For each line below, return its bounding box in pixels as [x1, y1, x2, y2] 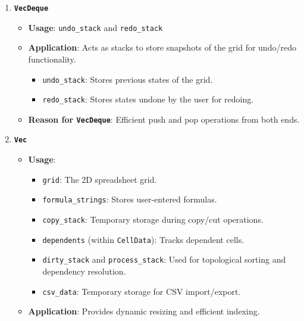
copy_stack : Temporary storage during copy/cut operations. [42, 213, 264, 226]
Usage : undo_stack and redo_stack [28, 21, 163, 33]
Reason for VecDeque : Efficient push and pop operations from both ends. [28, 113, 300, 125]
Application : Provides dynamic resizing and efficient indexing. [28, 305, 260, 317]
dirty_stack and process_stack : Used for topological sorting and [42, 253, 286, 266]
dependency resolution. [42, 265, 126, 277]
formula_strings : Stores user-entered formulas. [42, 193, 217, 205]
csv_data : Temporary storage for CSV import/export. [42, 285, 241, 297]
